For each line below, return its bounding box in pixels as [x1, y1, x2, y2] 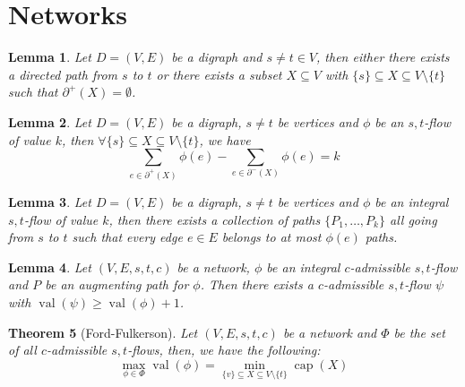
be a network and [282, 322, 377, 341]
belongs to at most [221, 228, 322, 246]
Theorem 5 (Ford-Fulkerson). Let [8, 322, 198, 341]
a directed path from [8, 64, 118, 83]
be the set [393, 322, 445, 341]
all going [389, 210, 437, 228]
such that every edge [72, 228, 183, 246]
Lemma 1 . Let [8, 47, 91, 66]
